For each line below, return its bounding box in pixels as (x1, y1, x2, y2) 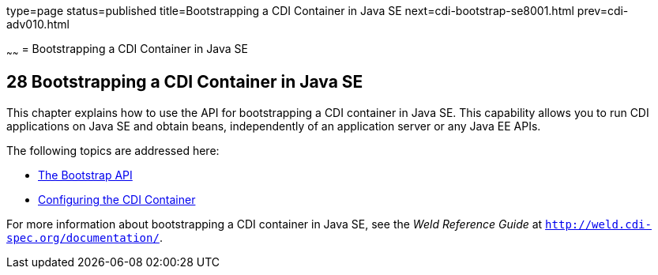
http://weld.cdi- (545, 217, 652, 231)
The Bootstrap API (38, 168, 133, 182)
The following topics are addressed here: (6, 143, 220, 157)
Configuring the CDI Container (38, 192, 196, 206)
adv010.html (6, 17, 70, 31)
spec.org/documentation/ (6, 231, 160, 244)
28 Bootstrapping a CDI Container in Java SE (6, 72, 363, 92)
